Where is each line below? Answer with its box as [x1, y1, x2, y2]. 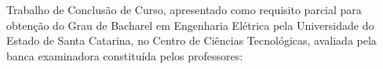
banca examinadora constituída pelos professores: [6, 47, 243, 64]
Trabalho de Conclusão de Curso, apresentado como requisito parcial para [6, 2, 362, 17]
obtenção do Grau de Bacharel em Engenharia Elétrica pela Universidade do [6, 16, 374, 33]
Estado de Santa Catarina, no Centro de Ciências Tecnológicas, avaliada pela [6, 32, 377, 49]
